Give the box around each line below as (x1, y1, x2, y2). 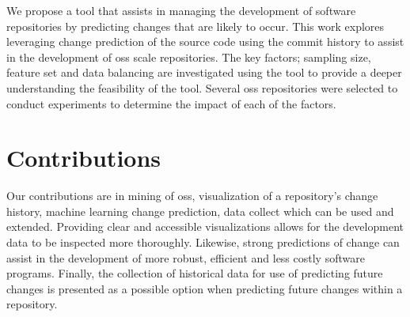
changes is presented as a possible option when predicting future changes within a (6, 280, 403, 296)
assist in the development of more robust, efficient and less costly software (6, 249, 365, 266)
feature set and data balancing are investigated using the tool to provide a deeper (6, 64, 402, 81)
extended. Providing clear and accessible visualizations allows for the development (6, 218, 404, 235)
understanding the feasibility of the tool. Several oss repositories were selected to (6, 79, 398, 96)
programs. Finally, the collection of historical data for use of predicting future (6, 265, 383, 281)
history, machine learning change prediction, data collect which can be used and (6, 202, 394, 219)
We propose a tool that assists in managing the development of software (6, 2, 356, 18)
